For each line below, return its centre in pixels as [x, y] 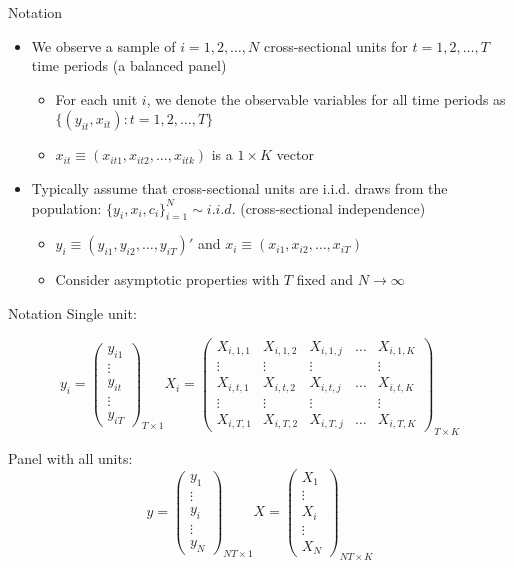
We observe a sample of [103, 45]
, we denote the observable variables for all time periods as [326, 98]
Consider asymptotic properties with [167, 279]
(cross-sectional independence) [333, 207]
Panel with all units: [70, 457]
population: [66, 207]
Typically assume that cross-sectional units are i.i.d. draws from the [239, 187]
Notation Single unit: [72, 312]
